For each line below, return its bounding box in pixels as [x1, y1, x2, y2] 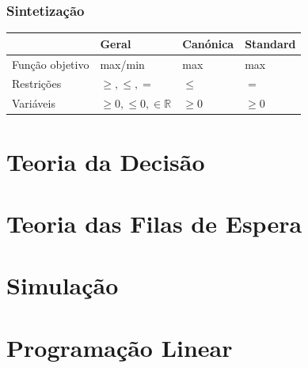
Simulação [6, 269, 119, 302]
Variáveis [12, 95, 55, 112]
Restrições [12, 75, 62, 92]
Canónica [182, 35, 234, 51]
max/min [100, 55, 145, 72]
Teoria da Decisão [6, 145, 205, 177]
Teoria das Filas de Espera [6, 207, 302, 239]
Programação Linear [6, 331, 233, 363]
